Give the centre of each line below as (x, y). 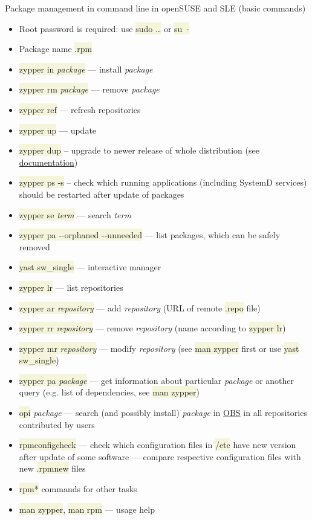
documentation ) (48, 162)
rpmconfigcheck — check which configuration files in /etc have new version (158, 445)
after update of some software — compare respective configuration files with (160, 456)
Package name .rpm (56, 49)
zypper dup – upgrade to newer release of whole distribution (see (139, 150)
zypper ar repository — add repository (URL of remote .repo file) (140, 307)
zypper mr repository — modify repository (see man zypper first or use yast (159, 348)
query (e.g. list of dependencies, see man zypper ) (109, 392)
